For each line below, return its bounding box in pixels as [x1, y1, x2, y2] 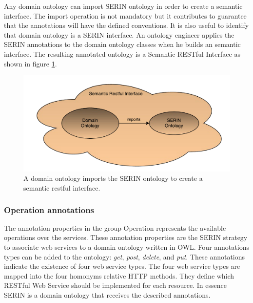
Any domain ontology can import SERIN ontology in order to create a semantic [4, 1, 243, 11]
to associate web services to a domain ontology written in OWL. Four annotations [4, 242, 249, 252]
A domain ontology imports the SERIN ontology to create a [23, 173, 203, 183]
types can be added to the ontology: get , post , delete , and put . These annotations [4, 251, 245, 261]
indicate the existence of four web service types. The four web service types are [4, 261, 240, 271]
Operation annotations [4, 203, 95, 216]
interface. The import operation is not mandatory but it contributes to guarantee [4, 10, 247, 21]
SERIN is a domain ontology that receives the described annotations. [4, 289, 211, 300]
